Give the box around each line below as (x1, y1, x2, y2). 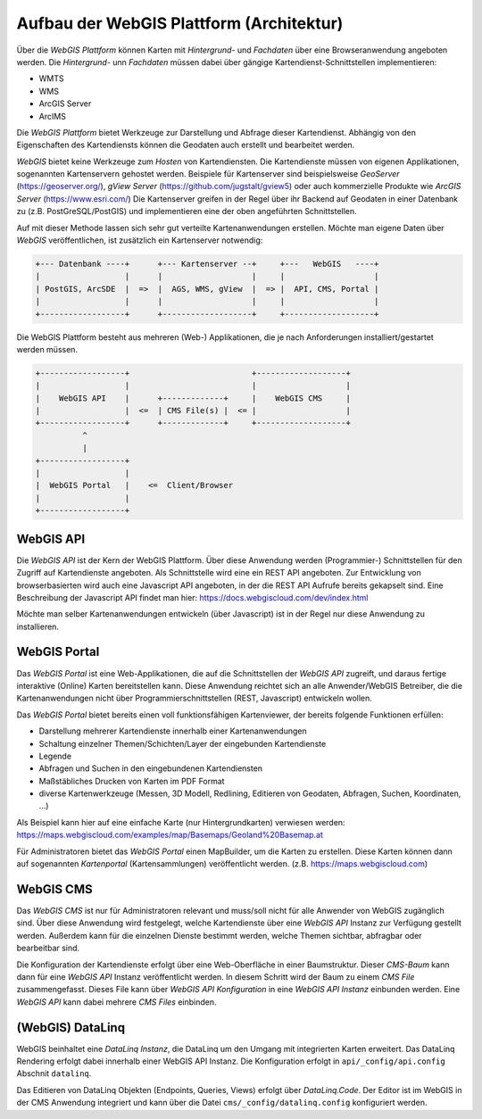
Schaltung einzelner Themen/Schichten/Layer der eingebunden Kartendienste (38, 738, 327, 749)
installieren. (16, 621, 60, 632)
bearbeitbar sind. (16, 942, 80, 954)
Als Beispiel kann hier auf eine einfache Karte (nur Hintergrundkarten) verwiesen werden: (16, 816, 345, 827)
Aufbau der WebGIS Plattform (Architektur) (16, 13, 344, 33)
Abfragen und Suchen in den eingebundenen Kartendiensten (38, 763, 263, 774)
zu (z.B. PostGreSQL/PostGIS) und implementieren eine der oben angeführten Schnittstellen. (16, 206, 357, 217)
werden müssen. (16, 344, 79, 354)
